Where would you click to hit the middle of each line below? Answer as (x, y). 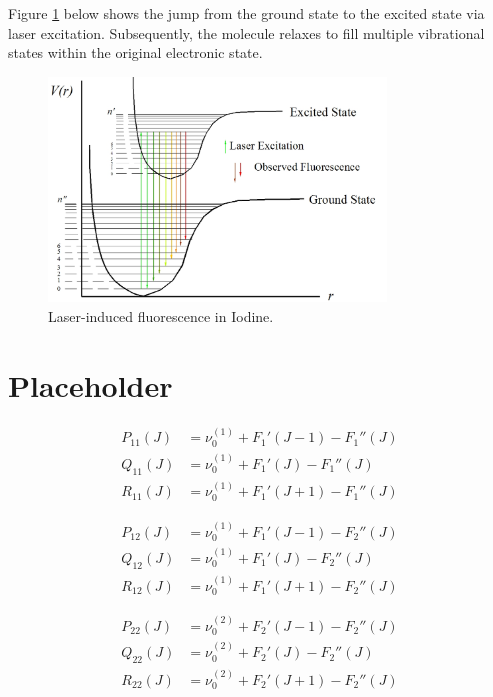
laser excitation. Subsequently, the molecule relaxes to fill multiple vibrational (246, 32)
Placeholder (90, 384)
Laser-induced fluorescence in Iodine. (161, 315)
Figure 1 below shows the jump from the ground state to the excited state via (246, 13)
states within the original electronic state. (135, 52)
